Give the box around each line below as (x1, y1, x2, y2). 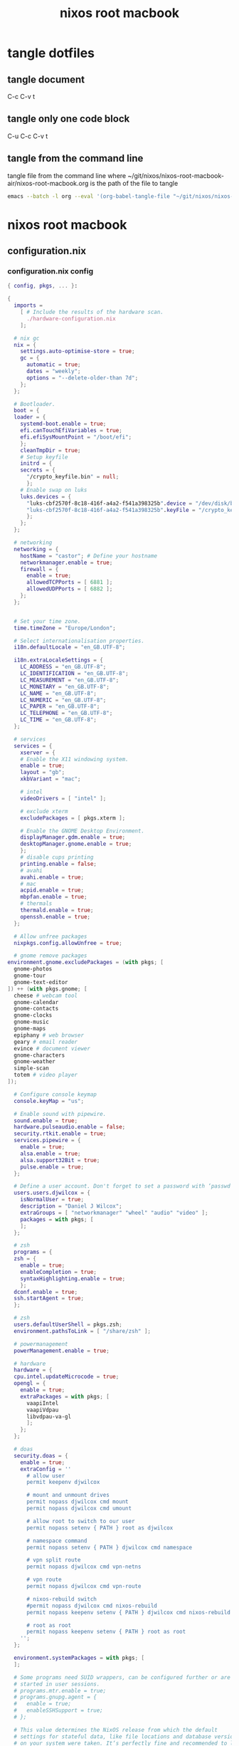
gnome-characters (14, 1052, 65, 1059)
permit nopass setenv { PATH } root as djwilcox (26, 1524, 174, 1532)
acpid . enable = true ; (20, 887, 84, 894)
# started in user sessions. (14, 1680, 100, 1688)
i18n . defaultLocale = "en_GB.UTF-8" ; (14, 644, 126, 651)
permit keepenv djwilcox (26, 1479, 100, 1486)
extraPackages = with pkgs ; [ (20, 1393, 110, 1400)
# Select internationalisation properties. (14, 637, 144, 644)
